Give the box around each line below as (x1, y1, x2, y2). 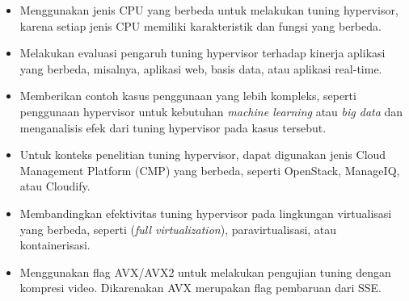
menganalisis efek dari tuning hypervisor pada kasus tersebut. (19, 119, 327, 136)
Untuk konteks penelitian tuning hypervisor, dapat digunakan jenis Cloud (19, 146, 386, 163)
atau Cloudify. (19, 178, 91, 194)
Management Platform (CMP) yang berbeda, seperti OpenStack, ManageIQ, (19, 161, 400, 178)
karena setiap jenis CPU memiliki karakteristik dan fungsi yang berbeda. (19, 17, 382, 34)
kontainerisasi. (19, 236, 91, 253)
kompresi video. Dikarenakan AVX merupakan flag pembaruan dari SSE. (19, 279, 382, 296)
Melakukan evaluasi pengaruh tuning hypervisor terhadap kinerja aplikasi (19, 44, 386, 61)
